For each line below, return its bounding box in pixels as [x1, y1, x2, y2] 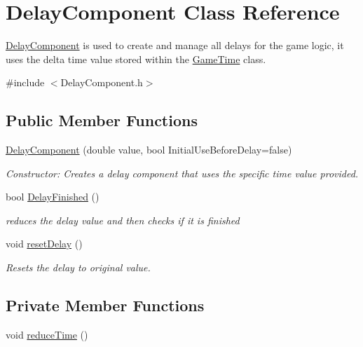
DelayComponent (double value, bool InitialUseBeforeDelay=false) [6, 142, 292, 157]
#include [6, 75, 45, 90]
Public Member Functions [6, 109, 198, 131]
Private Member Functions [6, 294, 205, 316]
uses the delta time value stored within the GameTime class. [6, 51, 266, 66]
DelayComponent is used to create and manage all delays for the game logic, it [6, 38, 344, 53]
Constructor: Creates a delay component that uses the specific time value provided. [6, 165, 359, 180]
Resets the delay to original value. [6, 260, 151, 275]
